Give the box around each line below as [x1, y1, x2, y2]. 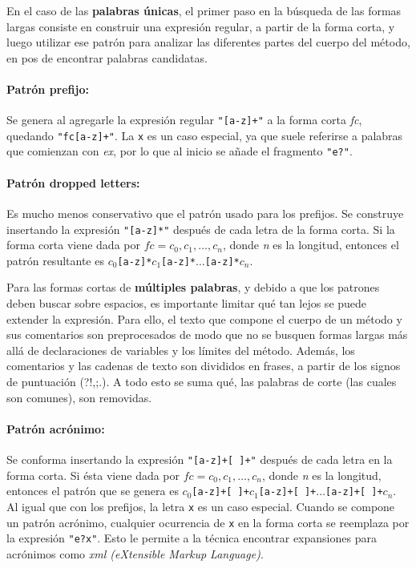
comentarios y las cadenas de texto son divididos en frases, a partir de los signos [6, 357, 401, 374]
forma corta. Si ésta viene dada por [6, 466, 180, 483]
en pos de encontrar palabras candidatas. [6, 49, 208, 66]
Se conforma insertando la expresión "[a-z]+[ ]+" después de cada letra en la [6, 450, 393, 467]
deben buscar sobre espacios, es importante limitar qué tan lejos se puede [6, 295, 367, 312]
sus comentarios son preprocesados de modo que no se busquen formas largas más [6, 326, 408, 343]
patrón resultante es [6, 252, 104, 268]
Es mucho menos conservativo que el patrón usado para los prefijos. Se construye [6, 204, 404, 221]
